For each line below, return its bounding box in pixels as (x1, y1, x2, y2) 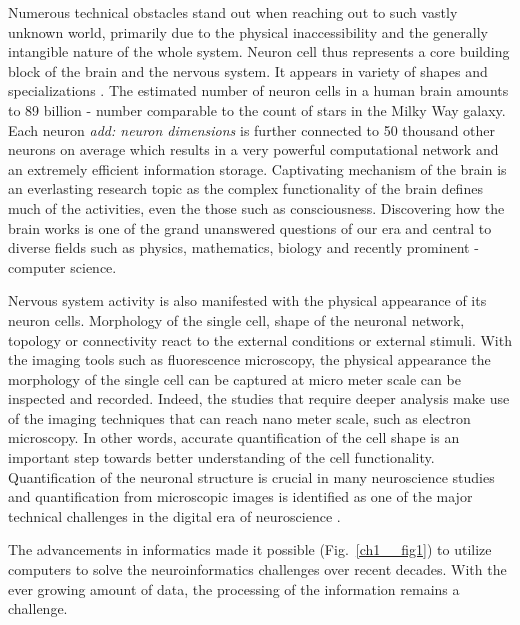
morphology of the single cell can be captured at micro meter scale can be (8, 368, 461, 389)
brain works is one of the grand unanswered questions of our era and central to (8, 217, 492, 238)
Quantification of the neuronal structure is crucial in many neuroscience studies (8, 466, 495, 487)
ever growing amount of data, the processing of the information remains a (8, 578, 460, 599)
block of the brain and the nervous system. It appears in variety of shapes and (8, 60, 488, 81)
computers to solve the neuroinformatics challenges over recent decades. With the (8, 559, 507, 580)
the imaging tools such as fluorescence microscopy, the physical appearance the (8, 349, 491, 370)
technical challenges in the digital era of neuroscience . (8, 505, 341, 526)
